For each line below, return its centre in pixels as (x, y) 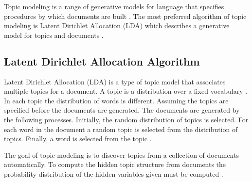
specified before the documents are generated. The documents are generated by (122, 110)
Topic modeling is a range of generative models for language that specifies (114, 6)
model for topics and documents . (54, 35)
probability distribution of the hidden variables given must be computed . (114, 174)
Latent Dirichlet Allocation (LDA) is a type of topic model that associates (115, 81)
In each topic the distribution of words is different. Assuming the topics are (116, 100)
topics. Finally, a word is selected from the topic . (78, 139)
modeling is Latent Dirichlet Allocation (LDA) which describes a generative (117, 25)
